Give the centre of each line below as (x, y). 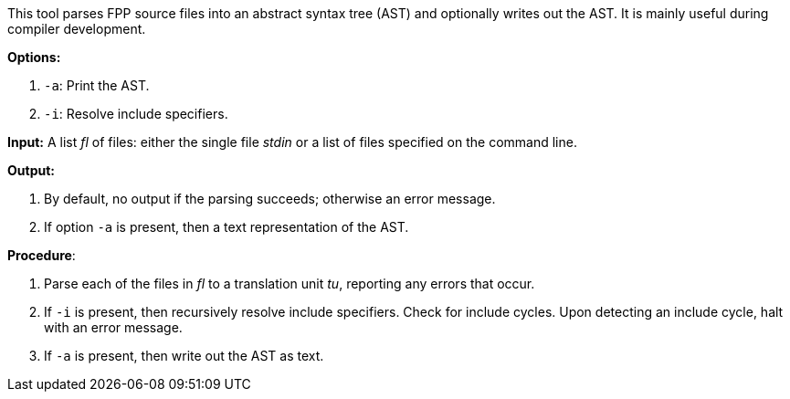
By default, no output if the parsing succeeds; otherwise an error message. (270, 199)
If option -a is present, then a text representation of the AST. (226, 227)
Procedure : (42, 255)
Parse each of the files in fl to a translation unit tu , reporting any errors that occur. (290, 283)
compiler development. (77, 29)
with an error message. (113, 327)
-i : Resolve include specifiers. (136, 114)
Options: (34, 57)
